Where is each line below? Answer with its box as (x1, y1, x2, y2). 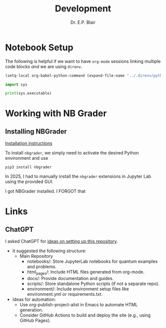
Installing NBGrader (5, 127, 67, 136)
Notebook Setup (5, 42, 74, 53)
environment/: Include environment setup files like (27, 286, 129, 292)
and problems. (27, 264, 57, 270)
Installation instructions (5, 141, 53, 146)
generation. (19, 307, 43, 313)
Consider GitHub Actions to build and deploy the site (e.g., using (19, 312, 151, 318)
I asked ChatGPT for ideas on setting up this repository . (5, 238, 118, 244)
